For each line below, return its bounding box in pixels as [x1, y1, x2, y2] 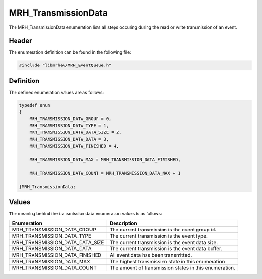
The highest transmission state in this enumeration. [109, 258, 227, 264]
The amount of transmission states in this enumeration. [109, 264, 235, 271]
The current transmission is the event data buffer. [109, 245, 223, 252]
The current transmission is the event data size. [109, 239, 218, 246]
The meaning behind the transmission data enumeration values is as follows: [9, 211, 162, 217]
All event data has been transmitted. [109, 251, 192, 258]
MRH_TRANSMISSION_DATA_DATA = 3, [29, 136, 109, 142]
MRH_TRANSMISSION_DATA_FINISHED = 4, [29, 143, 119, 149]
